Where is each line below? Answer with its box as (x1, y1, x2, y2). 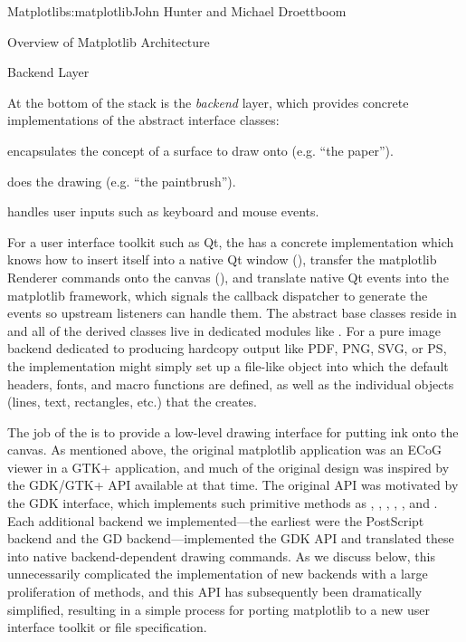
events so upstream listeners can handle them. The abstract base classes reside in (7, 303, 457, 322)
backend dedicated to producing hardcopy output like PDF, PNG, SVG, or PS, (7, 339, 447, 358)
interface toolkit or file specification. (7, 618, 207, 637)
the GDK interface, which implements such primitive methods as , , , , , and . (7, 493, 438, 513)
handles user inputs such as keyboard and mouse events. (7, 202, 319, 221)
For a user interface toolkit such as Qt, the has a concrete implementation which (7, 232, 454, 251)
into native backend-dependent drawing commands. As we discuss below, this (7, 546, 435, 565)
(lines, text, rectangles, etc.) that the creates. (7, 392, 257, 411)
